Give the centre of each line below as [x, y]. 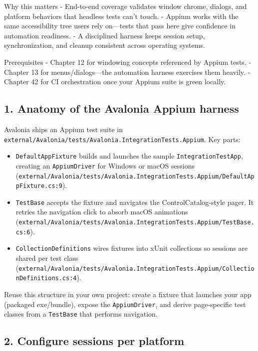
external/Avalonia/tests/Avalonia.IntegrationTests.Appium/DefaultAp [136, 176]
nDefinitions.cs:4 [46, 278]
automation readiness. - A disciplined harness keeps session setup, [105, 35]
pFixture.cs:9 [39, 186]
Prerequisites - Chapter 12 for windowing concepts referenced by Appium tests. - [128, 62]
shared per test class [47, 258]
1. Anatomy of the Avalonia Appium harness [122, 108]
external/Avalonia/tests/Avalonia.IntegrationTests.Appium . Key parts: [122, 139]
